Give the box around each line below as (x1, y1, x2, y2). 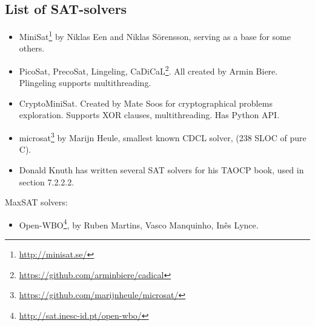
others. (19, 42, 45, 55)
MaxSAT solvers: (5, 196, 68, 208)
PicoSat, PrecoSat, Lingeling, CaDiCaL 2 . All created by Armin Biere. (19, 63, 278, 77)
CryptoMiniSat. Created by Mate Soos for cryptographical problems (19, 96, 273, 109)
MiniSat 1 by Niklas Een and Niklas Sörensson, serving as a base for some (19, 28, 291, 42)
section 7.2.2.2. (19, 175, 75, 188)
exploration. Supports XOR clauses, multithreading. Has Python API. (19, 108, 280, 121)
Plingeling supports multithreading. (19, 76, 151, 89)
